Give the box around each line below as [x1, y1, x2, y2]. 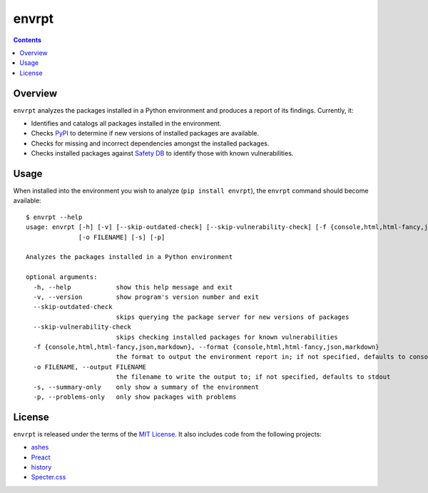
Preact [31, 453, 51, 462]
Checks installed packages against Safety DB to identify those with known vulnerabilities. [31, 149, 294, 158]
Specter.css [31, 473, 66, 482]
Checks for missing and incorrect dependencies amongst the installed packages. [31, 139, 270, 148]
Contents [13, 36, 42, 44]
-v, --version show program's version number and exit [33, 293, 260, 301]
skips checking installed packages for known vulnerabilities [116, 332, 338, 341]
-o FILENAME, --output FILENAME [33, 362, 146, 371]
